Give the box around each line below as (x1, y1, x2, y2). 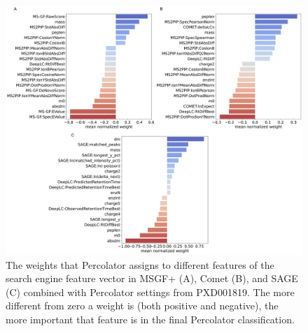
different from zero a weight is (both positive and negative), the (6, 298, 279, 313)
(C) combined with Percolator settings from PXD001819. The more (6, 284, 295, 299)
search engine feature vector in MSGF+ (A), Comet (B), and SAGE (6, 271, 298, 286)
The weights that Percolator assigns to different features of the (6, 257, 274, 272)
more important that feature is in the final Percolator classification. (6, 311, 295, 326)
